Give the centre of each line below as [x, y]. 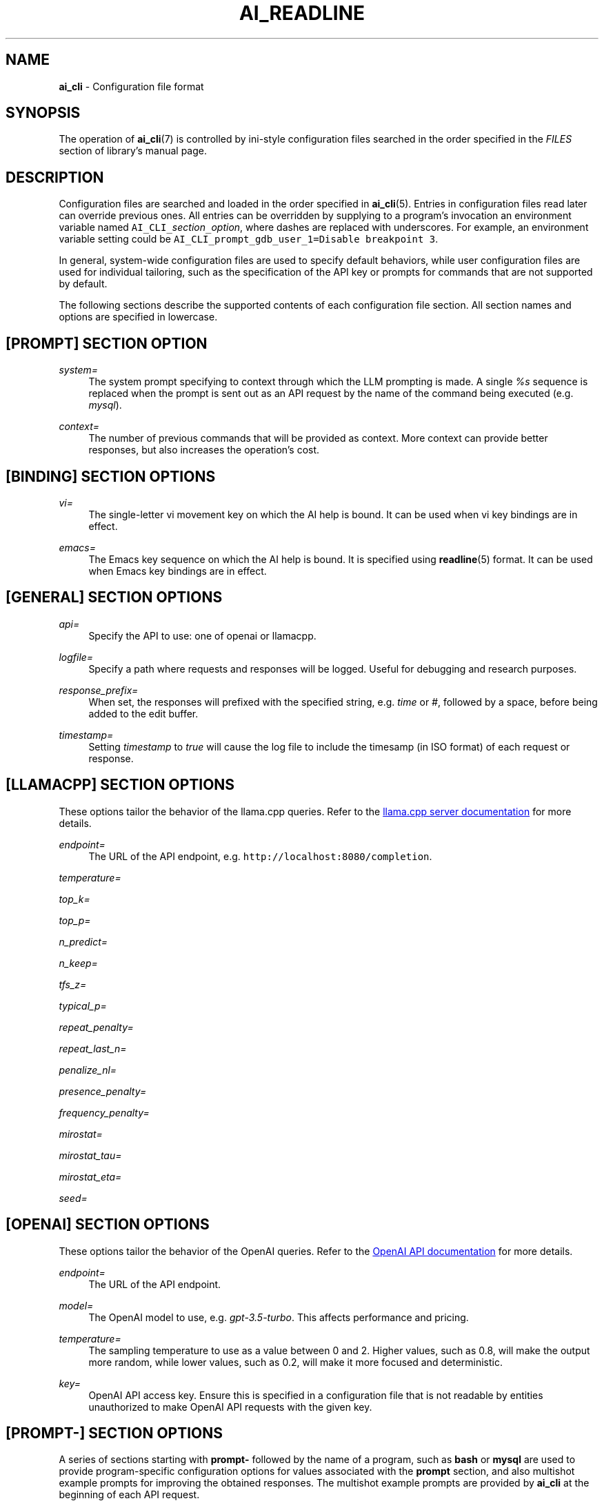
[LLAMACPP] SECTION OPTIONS [120, 785]
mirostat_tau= [90, 1155]
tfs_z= [73, 984]
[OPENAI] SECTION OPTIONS [108, 1225]
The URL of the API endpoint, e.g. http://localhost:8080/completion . [260, 856]
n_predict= [83, 941]
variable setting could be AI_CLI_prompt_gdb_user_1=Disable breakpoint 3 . [249, 239]
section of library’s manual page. [133, 151]
